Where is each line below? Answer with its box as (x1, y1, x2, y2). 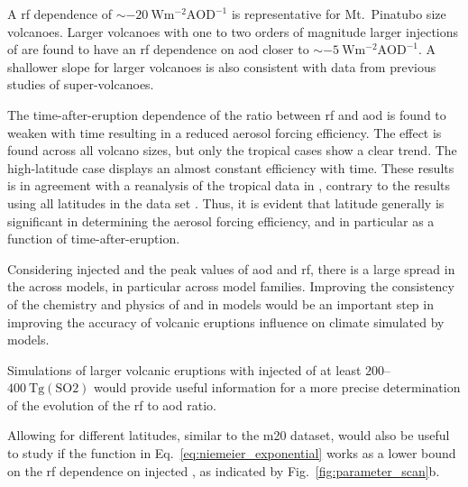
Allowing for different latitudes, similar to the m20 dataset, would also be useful (7, 426, 450, 445)
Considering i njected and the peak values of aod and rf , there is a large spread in (7, 259, 455, 278)
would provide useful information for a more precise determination (94, 378, 461, 397)
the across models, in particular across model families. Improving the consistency (7, 277, 454, 296)
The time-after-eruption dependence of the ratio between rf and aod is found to (7, 105, 446, 124)
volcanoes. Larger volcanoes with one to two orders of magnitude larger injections (7, 22, 459, 41)
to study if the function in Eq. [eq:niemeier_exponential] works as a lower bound (7, 444, 456, 463)
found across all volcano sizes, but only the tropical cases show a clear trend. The (7, 141, 457, 160)
